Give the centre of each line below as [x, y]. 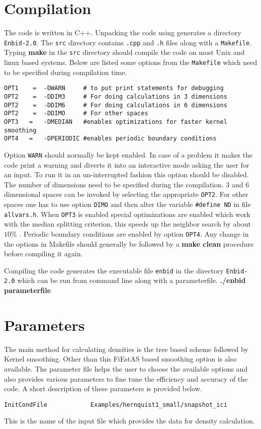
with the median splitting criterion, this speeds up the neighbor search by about [127, 224]
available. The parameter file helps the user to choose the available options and [126, 368]
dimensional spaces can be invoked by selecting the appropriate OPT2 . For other [126, 194]
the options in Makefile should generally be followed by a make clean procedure [129, 243]
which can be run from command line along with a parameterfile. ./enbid [132, 280]
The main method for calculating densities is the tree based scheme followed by [126, 349]
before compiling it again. [43, 254]
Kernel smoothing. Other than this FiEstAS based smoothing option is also [120, 359]
